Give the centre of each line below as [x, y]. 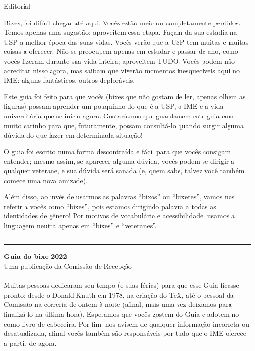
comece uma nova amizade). [46, 180]
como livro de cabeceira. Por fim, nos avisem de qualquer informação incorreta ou [127, 323]
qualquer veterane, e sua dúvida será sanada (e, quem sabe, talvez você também [124, 170]
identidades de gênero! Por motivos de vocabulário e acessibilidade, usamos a [119, 216]
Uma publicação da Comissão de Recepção [68, 266]
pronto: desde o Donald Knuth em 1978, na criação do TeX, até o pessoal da [119, 294]
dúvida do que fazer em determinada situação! [73, 135]
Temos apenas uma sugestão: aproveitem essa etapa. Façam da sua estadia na [121, 32]
